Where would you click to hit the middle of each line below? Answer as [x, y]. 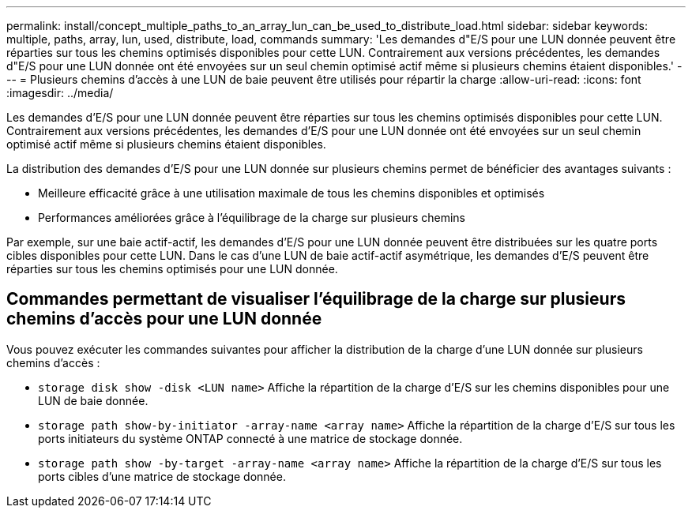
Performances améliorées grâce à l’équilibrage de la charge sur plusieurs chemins [252, 218]
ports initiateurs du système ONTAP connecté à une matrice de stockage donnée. [250, 438]
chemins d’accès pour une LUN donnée [164, 319]
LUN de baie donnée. [93, 400]
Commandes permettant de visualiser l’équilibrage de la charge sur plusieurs [316, 299]
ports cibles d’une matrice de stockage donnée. [162, 476]
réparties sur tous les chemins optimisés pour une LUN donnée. [172, 269]
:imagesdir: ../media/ [60, 93]
